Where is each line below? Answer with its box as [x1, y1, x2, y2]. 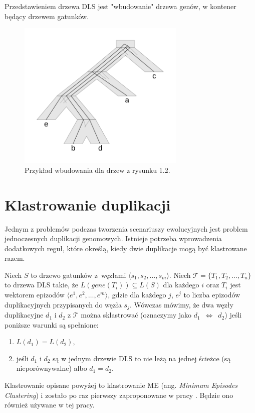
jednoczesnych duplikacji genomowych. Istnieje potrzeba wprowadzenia [5, 233, 222, 244]
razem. [5, 253, 25, 263]
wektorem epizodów [5, 289, 65, 300]
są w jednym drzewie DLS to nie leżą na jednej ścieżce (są [53, 353, 231, 363]
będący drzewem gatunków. [5, 11, 89, 21]
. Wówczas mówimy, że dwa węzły [129, 299, 233, 309]
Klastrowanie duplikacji [5, 194, 171, 215]
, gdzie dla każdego [108, 289, 166, 300]
